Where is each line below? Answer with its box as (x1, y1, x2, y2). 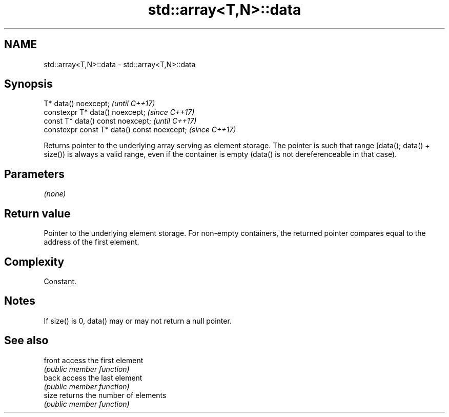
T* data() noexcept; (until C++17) (44, 99, 155, 108)
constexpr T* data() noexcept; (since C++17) (44, 108, 195, 117)
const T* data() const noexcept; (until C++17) (44, 116, 197, 126)
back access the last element (44, 373, 142, 382)
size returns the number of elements (44, 390, 167, 400)
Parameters (4, 167, 65, 181)
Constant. (44, 276, 77, 286)
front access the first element (44, 355, 144, 365)
